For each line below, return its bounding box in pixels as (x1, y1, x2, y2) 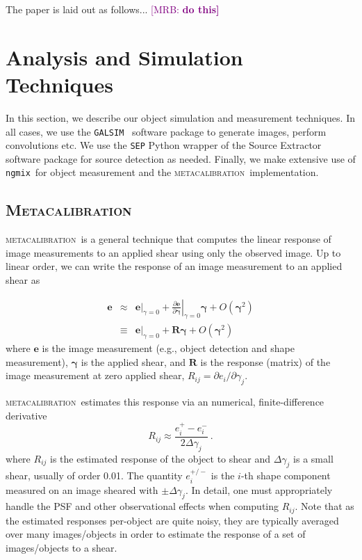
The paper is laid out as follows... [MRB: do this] (6, 2, 220, 16)
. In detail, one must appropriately (185, 482, 333, 497)
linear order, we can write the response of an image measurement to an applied (6, 259, 343, 273)
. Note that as (295, 499, 354, 513)
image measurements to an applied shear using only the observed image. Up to (6, 245, 341, 259)
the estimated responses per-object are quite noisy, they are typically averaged (6, 513, 339, 527)
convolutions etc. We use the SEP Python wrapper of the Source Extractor (6, 138, 322, 152)
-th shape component (240, 468, 331, 483)
